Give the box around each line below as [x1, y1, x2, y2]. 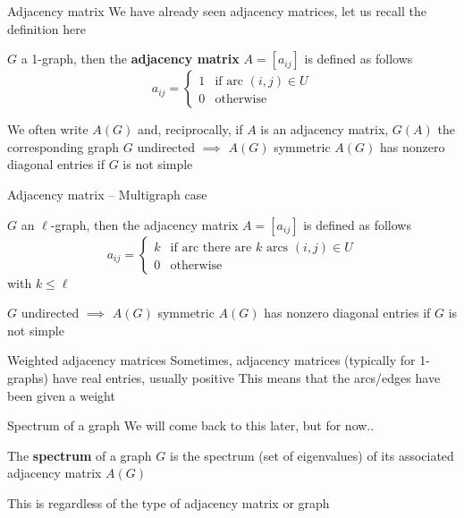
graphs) [7, 368, 49, 386]
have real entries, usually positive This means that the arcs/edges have [52, 368, 441, 386]
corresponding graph [7, 137, 120, 156]
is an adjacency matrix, [260, 120, 389, 139]
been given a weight [7, 386, 115, 404]
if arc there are [170, 241, 252, 254]
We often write [7, 120, 89, 139]
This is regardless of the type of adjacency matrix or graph [7, 493, 330, 512]
